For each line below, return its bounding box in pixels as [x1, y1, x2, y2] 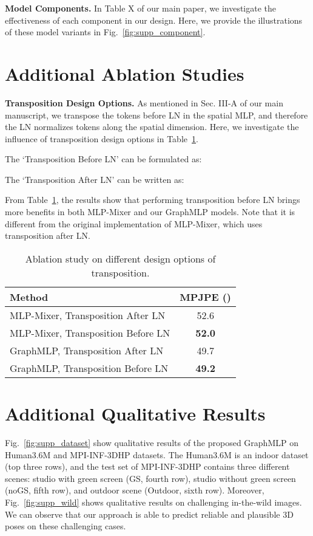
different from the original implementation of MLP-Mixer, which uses [5, 217, 263, 230]
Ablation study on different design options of [25, 251, 216, 266]
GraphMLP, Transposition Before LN [10, 360, 169, 375]
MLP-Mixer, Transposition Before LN [10, 325, 170, 340]
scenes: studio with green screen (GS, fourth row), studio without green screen [5, 472, 296, 484]
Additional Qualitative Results [5, 401, 266, 426]
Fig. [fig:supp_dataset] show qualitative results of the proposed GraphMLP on [5, 436, 298, 448]
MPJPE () [180, 289, 231, 304]
